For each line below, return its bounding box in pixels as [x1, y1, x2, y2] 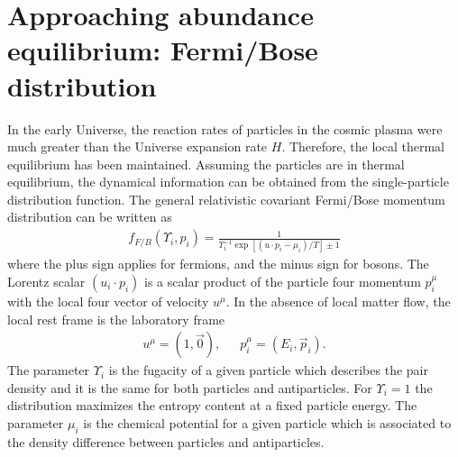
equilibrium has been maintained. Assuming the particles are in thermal [7, 154, 405, 173]
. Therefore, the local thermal [281, 137, 444, 156]
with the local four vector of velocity [7, 292, 209, 310]
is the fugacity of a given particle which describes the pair [108, 361, 428, 379]
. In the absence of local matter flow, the [225, 292, 451, 310]
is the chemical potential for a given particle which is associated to [83, 414, 452, 432]
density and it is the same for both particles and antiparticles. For [7, 378, 372, 397]
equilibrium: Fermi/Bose [7, 32, 318, 69]
